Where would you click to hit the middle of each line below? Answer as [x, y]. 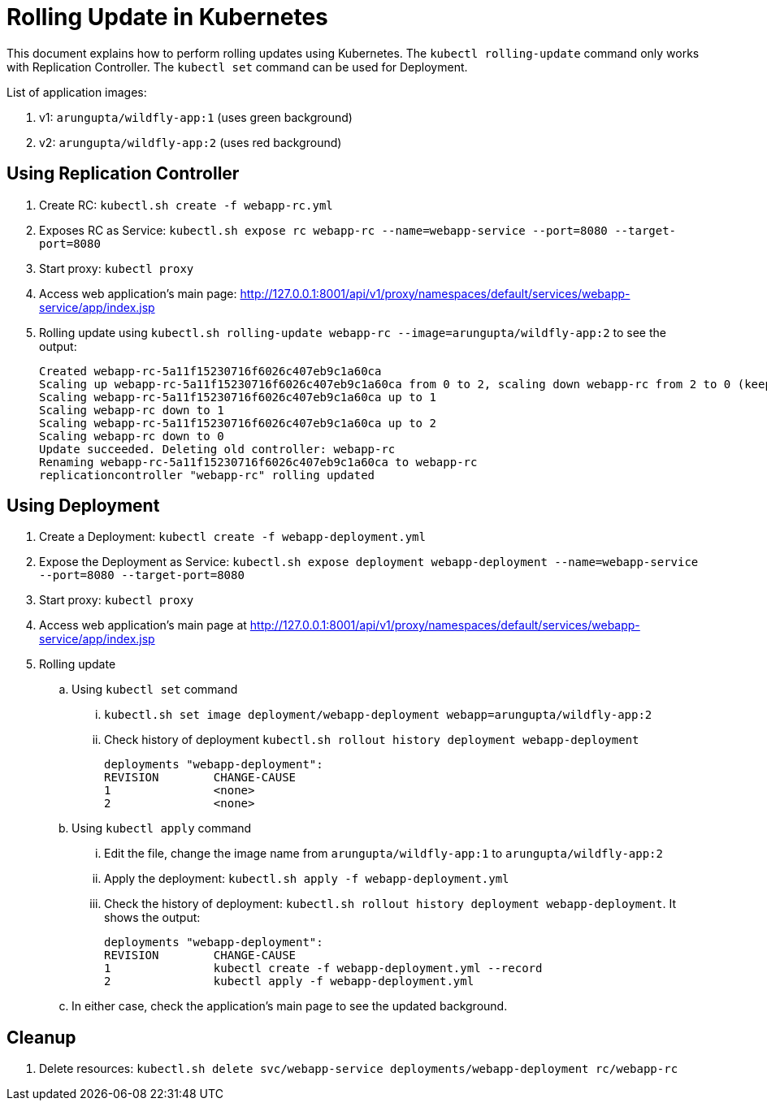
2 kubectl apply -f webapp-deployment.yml [289, 982]
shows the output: [152, 918]
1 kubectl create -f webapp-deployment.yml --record [323, 969]
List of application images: [77, 92]
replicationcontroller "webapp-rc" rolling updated [207, 475]
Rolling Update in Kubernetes [167, 17]
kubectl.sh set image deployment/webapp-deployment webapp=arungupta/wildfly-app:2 [378, 715]
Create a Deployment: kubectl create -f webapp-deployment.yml [232, 537]
